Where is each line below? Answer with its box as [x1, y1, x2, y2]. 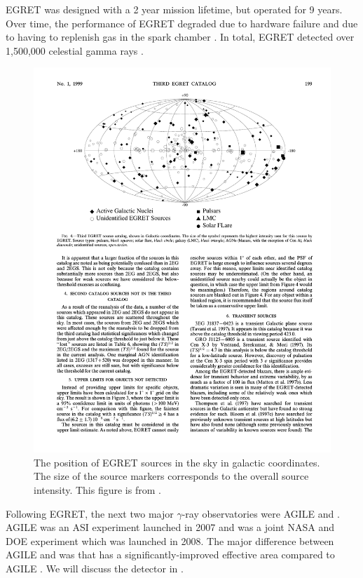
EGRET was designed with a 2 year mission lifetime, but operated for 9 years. [6, 2, 343, 16]
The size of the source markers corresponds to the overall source [34, 469, 309, 483]
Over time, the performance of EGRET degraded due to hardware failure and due [6, 15, 358, 30]
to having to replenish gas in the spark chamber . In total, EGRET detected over [6, 29, 355, 44]
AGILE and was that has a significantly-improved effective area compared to [6, 547, 335, 562]
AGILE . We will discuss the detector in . [6, 561, 184, 576]
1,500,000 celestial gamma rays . [6, 43, 144, 58]
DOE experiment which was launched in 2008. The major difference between [6, 533, 334, 548]
